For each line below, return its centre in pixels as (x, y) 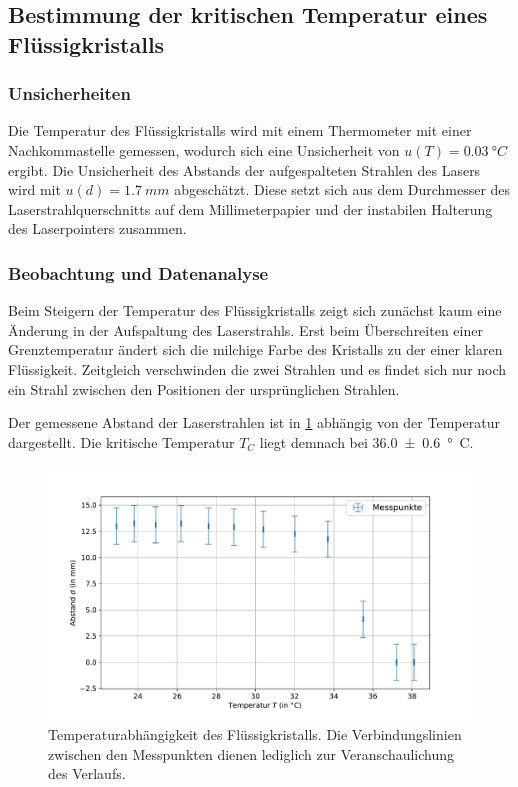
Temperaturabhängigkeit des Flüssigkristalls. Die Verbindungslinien (255, 734)
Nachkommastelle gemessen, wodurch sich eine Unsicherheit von (204, 149)
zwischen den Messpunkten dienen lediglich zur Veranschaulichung (251, 753)
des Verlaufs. (87, 773)
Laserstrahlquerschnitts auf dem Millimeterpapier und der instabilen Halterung (250, 208)
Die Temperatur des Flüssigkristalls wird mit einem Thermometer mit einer (240, 130)
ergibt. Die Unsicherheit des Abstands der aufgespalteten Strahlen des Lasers (244, 169)
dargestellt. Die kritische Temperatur (121, 441)
